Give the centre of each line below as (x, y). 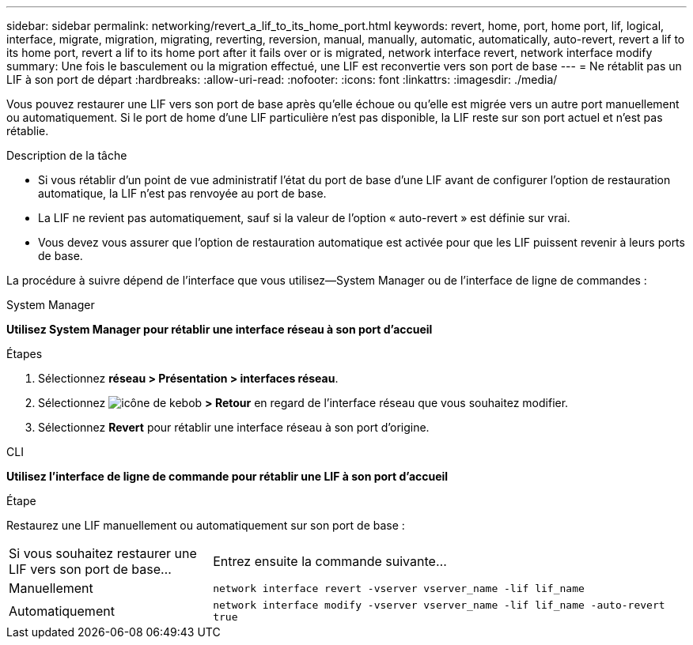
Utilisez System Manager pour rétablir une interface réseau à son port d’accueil (220, 329)
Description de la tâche (67, 155)
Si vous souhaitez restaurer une (103, 553)
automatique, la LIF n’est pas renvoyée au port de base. (182, 193)
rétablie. (28, 131)
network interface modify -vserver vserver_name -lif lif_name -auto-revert (439, 605)
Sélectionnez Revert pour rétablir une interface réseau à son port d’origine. (234, 427)
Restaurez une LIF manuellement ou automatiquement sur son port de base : (206, 525)
